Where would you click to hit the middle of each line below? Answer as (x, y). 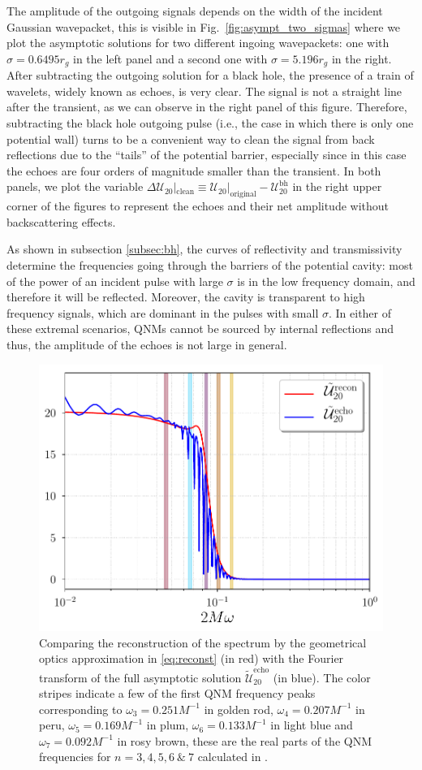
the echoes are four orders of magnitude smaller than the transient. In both (194, 170)
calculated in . (233, 757)
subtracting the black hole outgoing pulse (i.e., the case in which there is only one (210, 123)
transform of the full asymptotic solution (140, 677)
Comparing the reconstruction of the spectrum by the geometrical (203, 642)
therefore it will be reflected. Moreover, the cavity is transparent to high (186, 297)
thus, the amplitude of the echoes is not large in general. (147, 344)
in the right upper (337, 186)
